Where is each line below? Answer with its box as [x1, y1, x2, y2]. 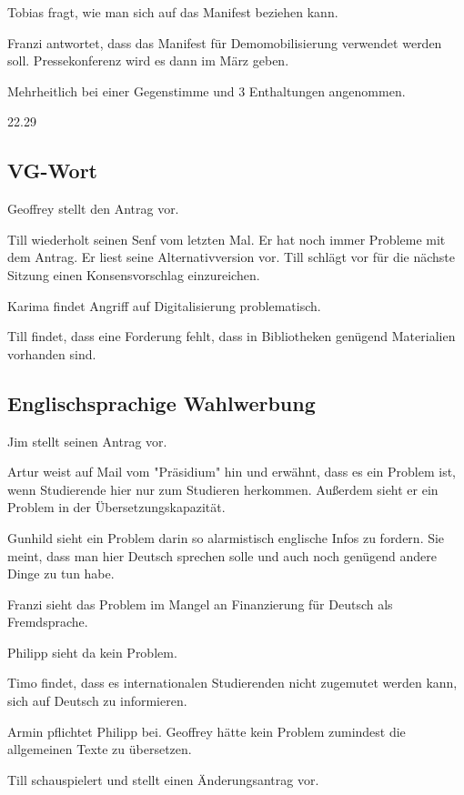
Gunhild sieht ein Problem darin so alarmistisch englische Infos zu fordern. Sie [7, 528, 445, 547]
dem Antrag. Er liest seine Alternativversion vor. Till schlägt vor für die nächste [7, 247, 456, 267]
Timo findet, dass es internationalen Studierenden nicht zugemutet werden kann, [7, 673, 458, 692]
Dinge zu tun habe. [7, 564, 115, 583]
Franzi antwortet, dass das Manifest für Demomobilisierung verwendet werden [7, 33, 442, 52]
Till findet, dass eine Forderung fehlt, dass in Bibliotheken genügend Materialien [7, 327, 456, 346]
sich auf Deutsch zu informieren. [7, 691, 187, 710]
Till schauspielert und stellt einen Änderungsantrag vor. [7, 770, 319, 789]
